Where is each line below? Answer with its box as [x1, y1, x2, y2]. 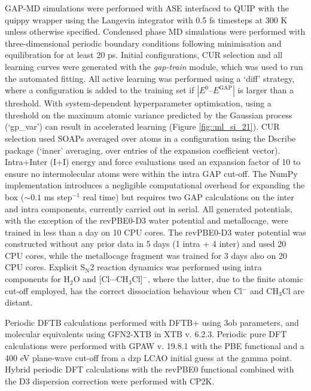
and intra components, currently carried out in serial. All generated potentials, [5, 202, 293, 215]
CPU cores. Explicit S [5, 261, 86, 273]
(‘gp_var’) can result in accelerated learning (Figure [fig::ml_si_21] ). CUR [5, 120, 280, 133]
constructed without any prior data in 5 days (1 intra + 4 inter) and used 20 [5, 237, 286, 250]
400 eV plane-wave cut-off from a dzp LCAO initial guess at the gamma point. [5, 351, 292, 363]
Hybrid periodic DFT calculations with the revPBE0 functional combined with [5, 363, 294, 375]
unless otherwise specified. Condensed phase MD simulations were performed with [5, 25, 306, 38]
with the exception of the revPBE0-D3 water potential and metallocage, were [5, 214, 288, 227]
